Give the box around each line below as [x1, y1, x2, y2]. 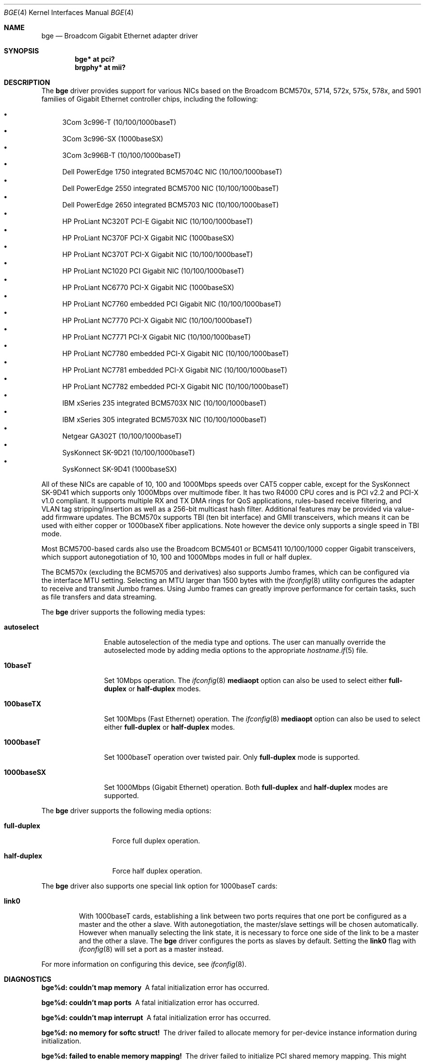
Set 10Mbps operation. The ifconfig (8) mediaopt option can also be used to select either [104, 676, 387, 685]
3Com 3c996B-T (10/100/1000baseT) [62, 151, 181, 159]
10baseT [4, 661, 32, 669]
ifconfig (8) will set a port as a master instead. [79, 945, 224, 953]
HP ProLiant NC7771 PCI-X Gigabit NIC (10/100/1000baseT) [62, 333, 251, 341]
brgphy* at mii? [75, 63, 126, 71]
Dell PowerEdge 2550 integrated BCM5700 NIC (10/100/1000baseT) [62, 184, 279, 192]
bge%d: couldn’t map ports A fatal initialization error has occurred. [41, 998, 260, 1007]
